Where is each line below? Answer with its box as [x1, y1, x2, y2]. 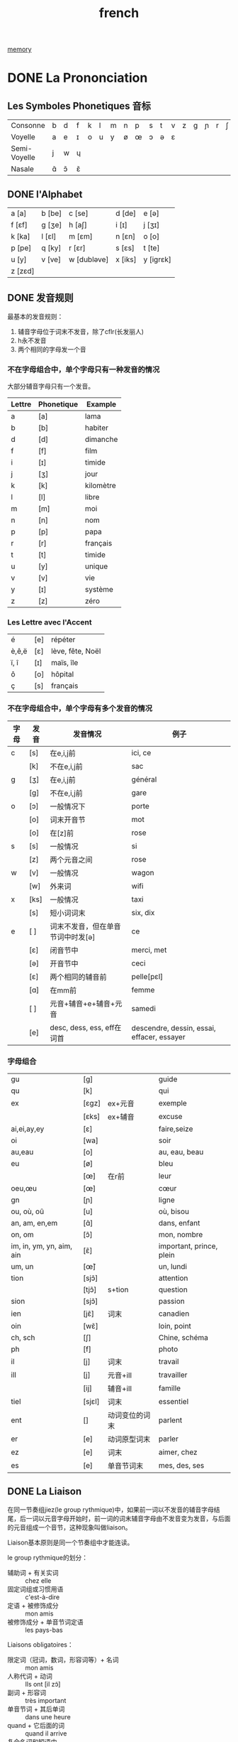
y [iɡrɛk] [143, 254, 172, 264]
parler [158, 1434, 178, 1444]
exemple [158, 1098, 188, 1108]
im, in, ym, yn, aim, [11, 1241, 73, 1251]
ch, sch [11, 1333, 35, 1342]
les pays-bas [25, 1625, 63, 1634]
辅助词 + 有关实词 [7, 1568, 59, 1576]
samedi [131, 1003, 156, 1013]
